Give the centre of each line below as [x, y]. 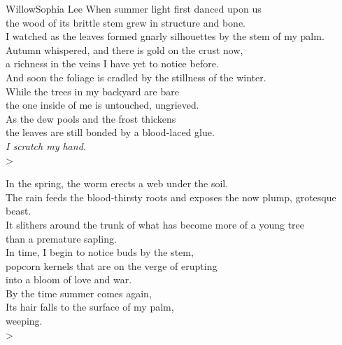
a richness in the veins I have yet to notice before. [112, 63]
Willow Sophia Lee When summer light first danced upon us [134, 8]
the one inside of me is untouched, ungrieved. [102, 105]
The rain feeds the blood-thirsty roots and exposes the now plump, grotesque [171, 197]
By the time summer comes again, [79, 293]
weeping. [24, 321]
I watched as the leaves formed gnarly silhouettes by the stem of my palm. [165, 36]
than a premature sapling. [61, 238]
